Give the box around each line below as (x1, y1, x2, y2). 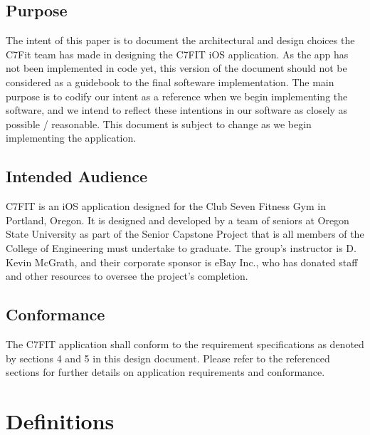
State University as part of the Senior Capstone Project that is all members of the (6, 226, 364, 241)
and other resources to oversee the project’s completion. (6, 268, 248, 283)
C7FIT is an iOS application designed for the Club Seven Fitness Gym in (6, 199, 327, 214)
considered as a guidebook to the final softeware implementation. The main (6, 74, 334, 89)
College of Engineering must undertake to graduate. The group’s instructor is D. (6, 240, 356, 255)
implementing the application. (6, 130, 137, 145)
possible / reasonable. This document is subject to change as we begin (6, 116, 312, 131)
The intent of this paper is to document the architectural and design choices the (6, 33, 355, 48)
